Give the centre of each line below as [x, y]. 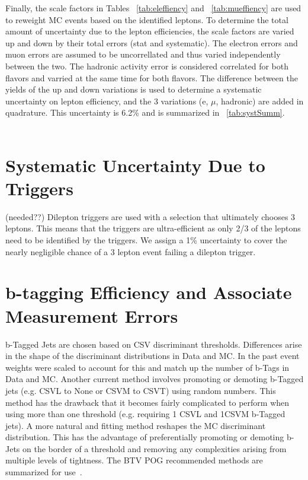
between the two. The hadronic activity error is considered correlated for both [147, 66]
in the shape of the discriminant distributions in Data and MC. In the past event [153, 356]
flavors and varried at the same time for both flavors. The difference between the [152, 77]
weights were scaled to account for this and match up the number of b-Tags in [147, 367]
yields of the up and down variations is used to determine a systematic [134, 89]
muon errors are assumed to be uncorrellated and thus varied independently [143, 54]
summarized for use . [44, 472]
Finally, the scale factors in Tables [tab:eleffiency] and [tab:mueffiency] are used [153, 8]
